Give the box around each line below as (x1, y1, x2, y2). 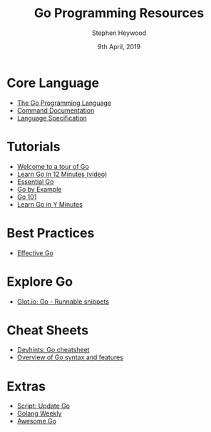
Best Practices (6, 225, 95, 241)
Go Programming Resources (34, 5, 205, 21)
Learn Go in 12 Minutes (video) (16, 170, 108, 178)
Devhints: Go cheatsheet (16, 346, 90, 354)
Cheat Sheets (6, 322, 89, 338)
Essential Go (16, 177, 54, 186)
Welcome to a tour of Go (16, 162, 90, 170)
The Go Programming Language (16, 98, 112, 107)
